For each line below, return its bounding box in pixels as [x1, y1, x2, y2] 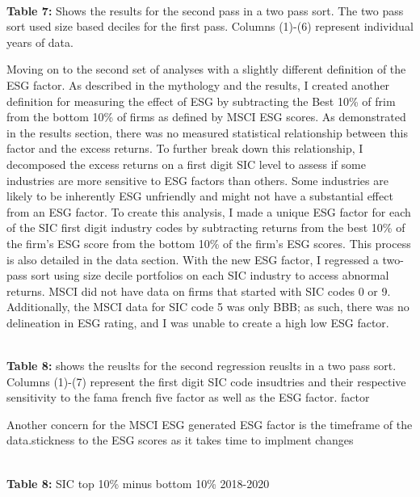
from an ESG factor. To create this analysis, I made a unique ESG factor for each [6, 203, 411, 220]
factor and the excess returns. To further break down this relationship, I [6, 140, 363, 157]
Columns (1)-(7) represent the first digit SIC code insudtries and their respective [6, 373, 406, 390]
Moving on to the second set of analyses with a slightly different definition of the [6, 61, 406, 78]
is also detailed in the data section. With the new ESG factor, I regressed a [6, 251, 379, 267]
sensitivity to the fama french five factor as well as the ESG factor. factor [6, 389, 370, 406]
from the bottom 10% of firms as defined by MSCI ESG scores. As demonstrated [6, 108, 406, 125]
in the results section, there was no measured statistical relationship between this [6, 124, 409, 141]
